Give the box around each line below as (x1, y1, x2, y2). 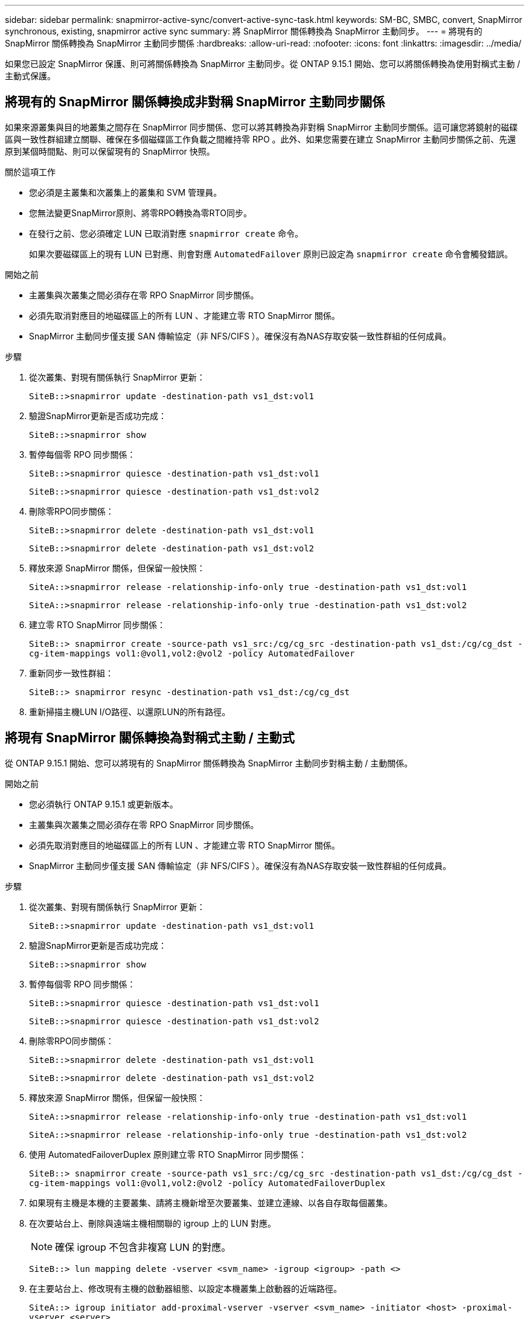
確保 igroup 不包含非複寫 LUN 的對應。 (55, 1240, 231, 1253)
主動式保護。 (5, 71, 56, 81)
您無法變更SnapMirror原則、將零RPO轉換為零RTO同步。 (29, 207, 252, 218)
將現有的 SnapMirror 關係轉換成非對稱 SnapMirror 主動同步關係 (5, 94, 385, 110)
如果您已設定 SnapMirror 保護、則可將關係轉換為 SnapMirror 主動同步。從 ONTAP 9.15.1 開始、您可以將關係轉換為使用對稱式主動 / (5, 59, 521, 69)
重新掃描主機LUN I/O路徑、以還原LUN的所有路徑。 (29, 706, 231, 717)
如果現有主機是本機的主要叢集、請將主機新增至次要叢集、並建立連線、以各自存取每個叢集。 (29, 1197, 393, 1208)
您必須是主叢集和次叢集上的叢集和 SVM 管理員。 (29, 187, 222, 197)
